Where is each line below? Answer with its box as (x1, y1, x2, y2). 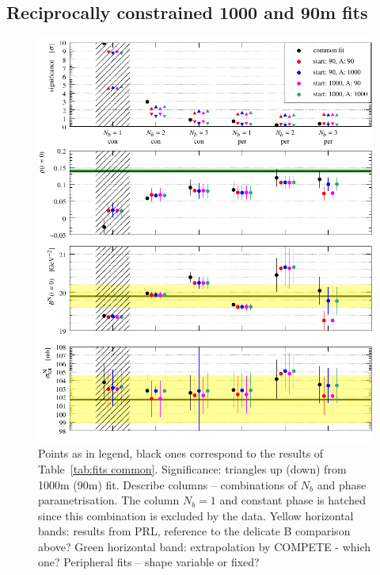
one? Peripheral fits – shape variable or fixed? (38, 554, 260, 570)
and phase (317, 476, 367, 493)
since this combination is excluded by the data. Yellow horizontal (38, 507, 354, 523)
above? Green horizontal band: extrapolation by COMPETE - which (38, 538, 371, 554)
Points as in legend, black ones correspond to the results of (38, 445, 324, 462)
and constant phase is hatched (219, 492, 367, 508)
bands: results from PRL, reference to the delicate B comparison (38, 523, 351, 539)
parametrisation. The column (38, 492, 180, 508)
